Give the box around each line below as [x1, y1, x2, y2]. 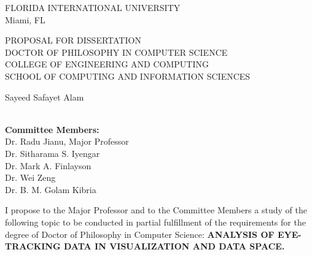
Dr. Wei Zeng [5, 171, 56, 184]
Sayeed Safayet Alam [5, 90, 84, 103]
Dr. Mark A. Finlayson [5, 159, 92, 172]
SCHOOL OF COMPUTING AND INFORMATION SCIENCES [5, 69, 251, 82]
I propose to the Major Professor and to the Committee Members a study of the [5, 204, 307, 216]
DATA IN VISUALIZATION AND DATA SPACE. [63, 240, 285, 253]
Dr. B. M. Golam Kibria [5, 183, 96, 196]
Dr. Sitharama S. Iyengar [5, 147, 100, 159]
